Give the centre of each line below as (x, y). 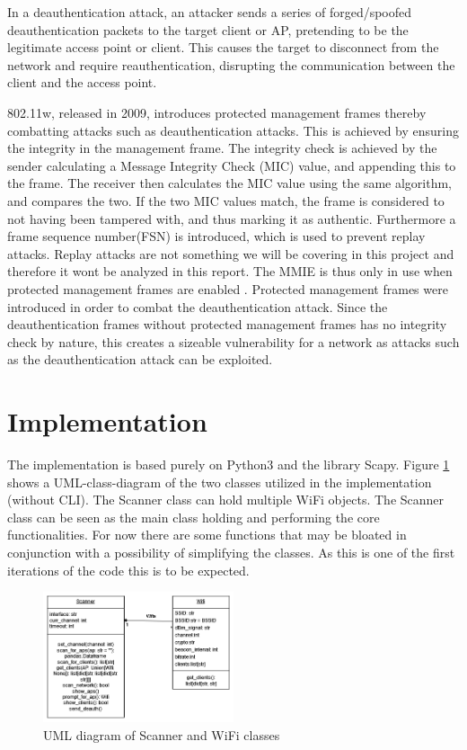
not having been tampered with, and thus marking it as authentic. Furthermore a (232, 218)
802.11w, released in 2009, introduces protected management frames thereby (217, 112)
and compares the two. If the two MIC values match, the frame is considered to (226, 200)
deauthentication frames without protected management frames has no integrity (227, 324)
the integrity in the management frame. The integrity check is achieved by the (222, 148)
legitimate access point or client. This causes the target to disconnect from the (223, 47)
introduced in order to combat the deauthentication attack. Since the (198, 306)
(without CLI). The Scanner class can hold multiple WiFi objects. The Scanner (226, 500)
